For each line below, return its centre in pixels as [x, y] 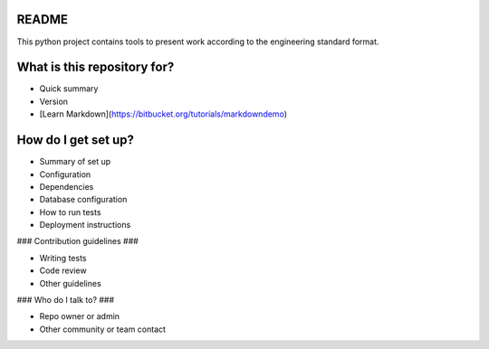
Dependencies [67, 186]
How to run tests [70, 212]
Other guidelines [70, 283]
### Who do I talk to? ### [66, 300]
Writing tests [63, 258]
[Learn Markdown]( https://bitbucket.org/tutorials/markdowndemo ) [163, 114]
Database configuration [83, 200]
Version [53, 101]
